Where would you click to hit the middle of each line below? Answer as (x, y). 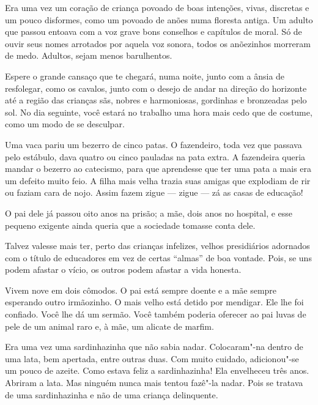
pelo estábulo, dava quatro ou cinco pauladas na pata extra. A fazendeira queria (155, 156)
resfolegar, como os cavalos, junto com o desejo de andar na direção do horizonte (156, 88)
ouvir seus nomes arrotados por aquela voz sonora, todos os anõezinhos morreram (158, 43)
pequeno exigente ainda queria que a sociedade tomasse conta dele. (130, 225)
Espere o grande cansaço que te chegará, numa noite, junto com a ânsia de (145, 76)
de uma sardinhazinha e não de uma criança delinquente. (112, 394)
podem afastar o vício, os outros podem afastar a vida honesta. (123, 269)
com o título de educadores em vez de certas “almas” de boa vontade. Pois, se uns (158, 257)
